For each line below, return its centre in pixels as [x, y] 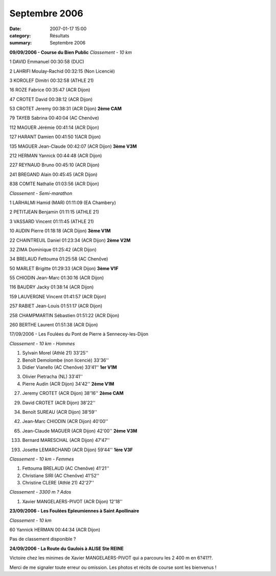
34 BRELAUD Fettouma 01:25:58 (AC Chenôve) [59, 259]
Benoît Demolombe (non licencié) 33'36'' [66, 360]
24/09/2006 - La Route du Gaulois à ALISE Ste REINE [66, 548]
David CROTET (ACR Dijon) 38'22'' [59, 403]
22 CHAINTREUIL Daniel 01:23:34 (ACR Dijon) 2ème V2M [70, 240]
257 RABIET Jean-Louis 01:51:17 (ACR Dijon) [56, 306]
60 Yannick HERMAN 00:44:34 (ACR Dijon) [55, 530]
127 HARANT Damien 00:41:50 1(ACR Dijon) [55, 137]
